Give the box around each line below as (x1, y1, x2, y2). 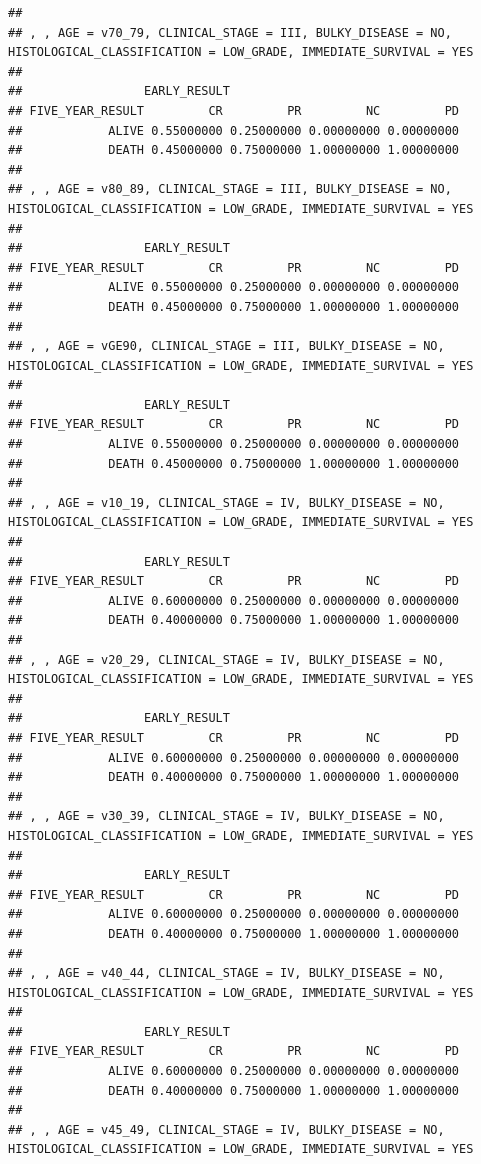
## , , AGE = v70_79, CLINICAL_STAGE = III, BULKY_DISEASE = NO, (8, 25, 452, 40)
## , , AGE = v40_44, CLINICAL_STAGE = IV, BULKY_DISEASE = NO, (8, 966, 445, 981)
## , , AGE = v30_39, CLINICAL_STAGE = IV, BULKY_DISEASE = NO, (8, 809, 445, 824)
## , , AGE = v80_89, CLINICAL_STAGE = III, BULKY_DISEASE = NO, (8, 182, 452, 197)
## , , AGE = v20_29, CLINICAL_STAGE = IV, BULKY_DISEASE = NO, (8, 652, 445, 667)
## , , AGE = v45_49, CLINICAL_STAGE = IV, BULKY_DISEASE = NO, (8, 1122, 445, 1137)
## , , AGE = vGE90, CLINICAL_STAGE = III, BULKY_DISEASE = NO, (8, 339, 445, 354)
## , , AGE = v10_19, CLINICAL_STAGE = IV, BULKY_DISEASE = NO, (8, 495, 445, 510)
